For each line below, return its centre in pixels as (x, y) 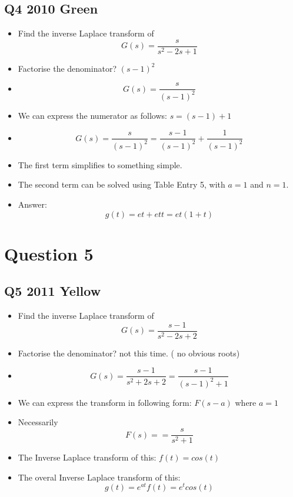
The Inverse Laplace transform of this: (87, 457)
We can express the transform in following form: (105, 402)
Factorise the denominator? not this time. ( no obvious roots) (129, 353)
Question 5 (49, 253)
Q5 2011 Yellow (53, 291)
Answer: (32, 204)
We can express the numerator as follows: (92, 115)
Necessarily (38, 422)
